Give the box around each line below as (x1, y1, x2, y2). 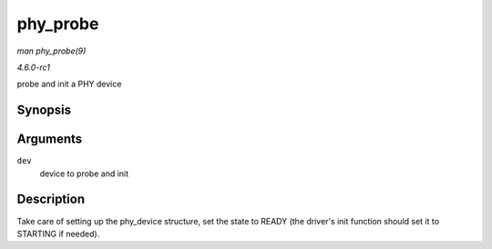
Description (16, 192, 86, 207)
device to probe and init (39, 168, 129, 179)
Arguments (16, 132, 83, 147)
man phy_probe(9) (16, 45, 87, 56)
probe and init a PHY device (16, 78, 122, 90)
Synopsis (16, 103, 72, 118)
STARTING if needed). (16, 228, 100, 239)
